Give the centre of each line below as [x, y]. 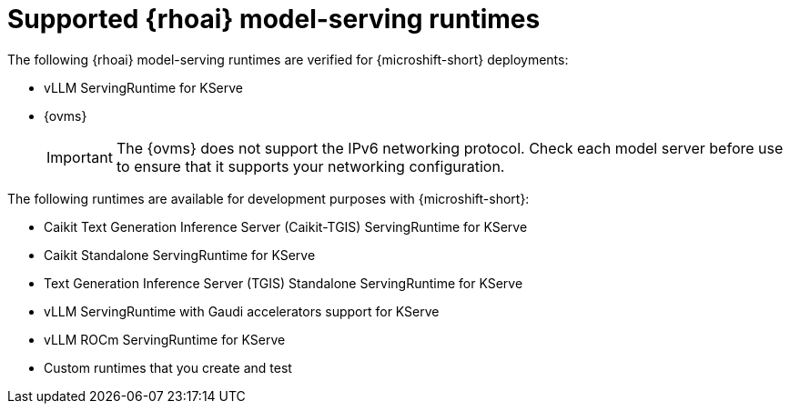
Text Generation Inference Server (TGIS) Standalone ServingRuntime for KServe [284, 283]
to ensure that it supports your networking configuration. [310, 166]
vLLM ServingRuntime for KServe [144, 87]
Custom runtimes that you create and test [168, 367]
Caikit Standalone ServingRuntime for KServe [180, 255]
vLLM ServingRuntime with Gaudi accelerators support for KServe [242, 311]
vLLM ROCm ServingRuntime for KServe [165, 339]
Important [80, 157]
